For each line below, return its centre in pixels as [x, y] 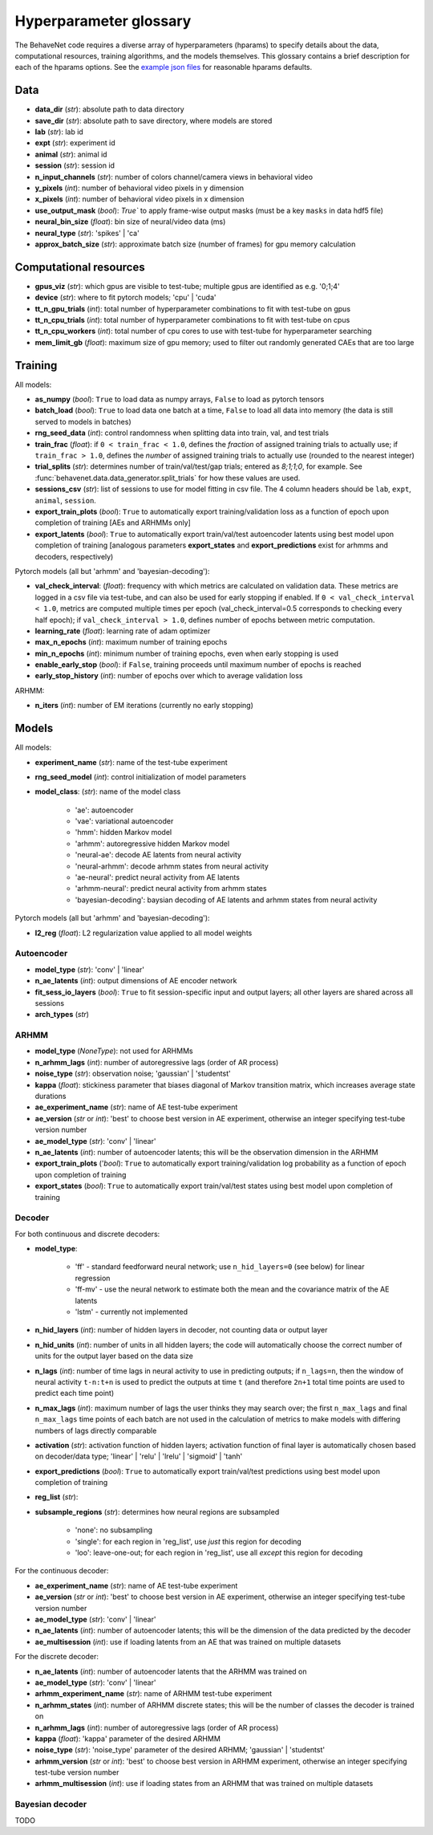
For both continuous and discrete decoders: [87, 1234]
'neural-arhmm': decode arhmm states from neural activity [172, 866]
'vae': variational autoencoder [124, 821]
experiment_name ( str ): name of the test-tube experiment [131, 762]
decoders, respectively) [74, 556]
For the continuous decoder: [62, 1571]
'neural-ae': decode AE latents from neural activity [158, 855]
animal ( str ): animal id [71, 154]
